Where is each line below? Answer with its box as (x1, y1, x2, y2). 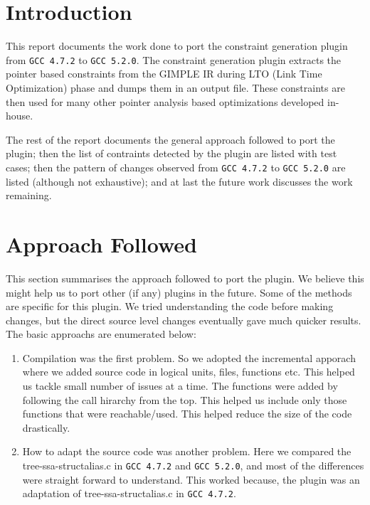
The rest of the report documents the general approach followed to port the (6, 132, 335, 147)
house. (6, 108, 33, 123)
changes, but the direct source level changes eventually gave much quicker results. (6, 312, 361, 327)
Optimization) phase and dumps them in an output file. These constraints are (6, 80, 345, 95)
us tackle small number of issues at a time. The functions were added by (22, 378, 338, 393)
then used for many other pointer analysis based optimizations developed (6, 94, 324, 109)
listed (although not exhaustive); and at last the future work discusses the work (6, 174, 353, 188)
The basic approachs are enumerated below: (6, 326, 196, 341)
